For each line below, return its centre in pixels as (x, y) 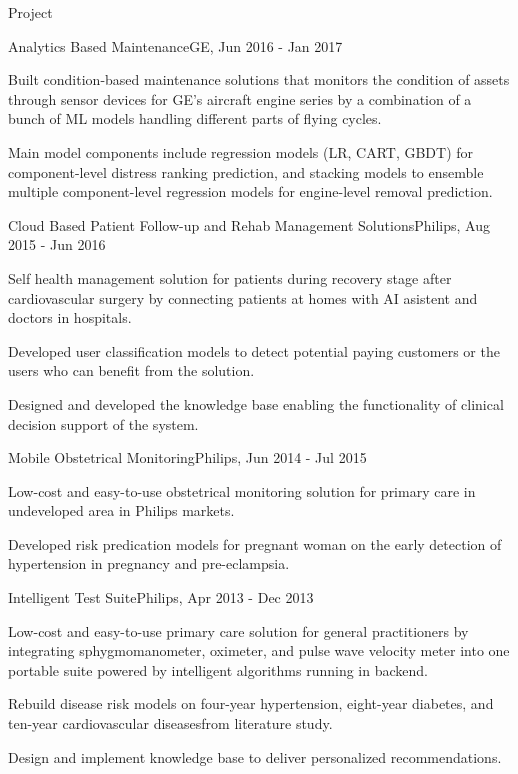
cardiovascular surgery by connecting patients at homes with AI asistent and (243, 297)
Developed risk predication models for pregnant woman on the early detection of (255, 543)
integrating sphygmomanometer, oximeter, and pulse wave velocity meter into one (259, 650)
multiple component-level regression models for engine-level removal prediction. (250, 191)
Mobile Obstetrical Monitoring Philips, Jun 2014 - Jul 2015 (187, 457)
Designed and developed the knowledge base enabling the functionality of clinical (256, 403)
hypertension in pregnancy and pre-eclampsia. (149, 563)
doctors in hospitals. (70, 317)
